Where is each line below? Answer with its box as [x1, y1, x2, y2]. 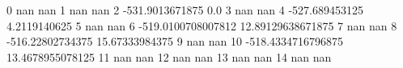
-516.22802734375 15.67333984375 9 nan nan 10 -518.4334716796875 [6, 33, 344, 50]
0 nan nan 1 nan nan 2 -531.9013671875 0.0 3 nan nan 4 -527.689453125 [6, 2, 364, 18]
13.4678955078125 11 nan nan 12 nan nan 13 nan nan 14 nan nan [6, 48, 332, 65]
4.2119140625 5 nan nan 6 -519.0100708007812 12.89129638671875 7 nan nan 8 [6, 17, 397, 34]
